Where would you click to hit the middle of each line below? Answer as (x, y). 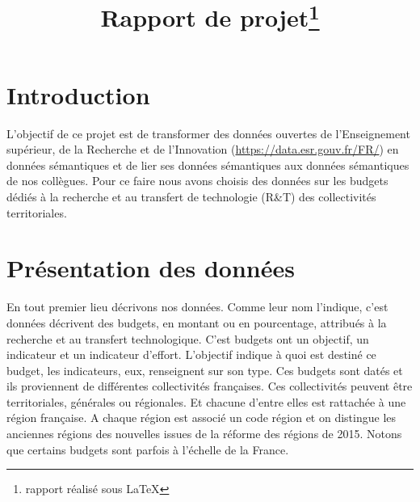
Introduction (78, 94)
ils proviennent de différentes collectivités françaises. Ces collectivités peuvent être (210, 386)
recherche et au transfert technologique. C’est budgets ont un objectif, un (188, 338)
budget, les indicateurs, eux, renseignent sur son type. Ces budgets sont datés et (205, 370)
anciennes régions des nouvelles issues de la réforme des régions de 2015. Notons (204, 434)
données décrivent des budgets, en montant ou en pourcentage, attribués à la (197, 322)
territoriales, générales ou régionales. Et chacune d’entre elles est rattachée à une (206, 401)
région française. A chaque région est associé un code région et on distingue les (202, 418)
